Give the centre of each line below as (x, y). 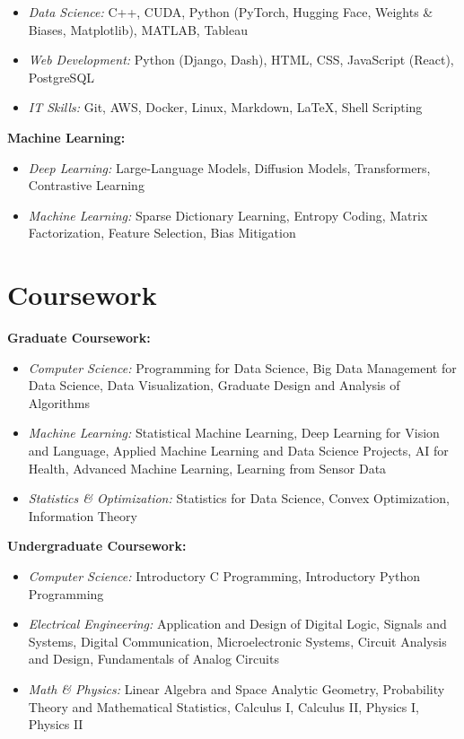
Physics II (56, 724)
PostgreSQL (61, 77)
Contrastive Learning (86, 185)
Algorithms (59, 402)
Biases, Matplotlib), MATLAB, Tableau (138, 29)
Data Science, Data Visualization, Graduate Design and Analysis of (214, 385)
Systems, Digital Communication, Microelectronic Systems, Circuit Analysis (237, 641)
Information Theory (83, 515)
